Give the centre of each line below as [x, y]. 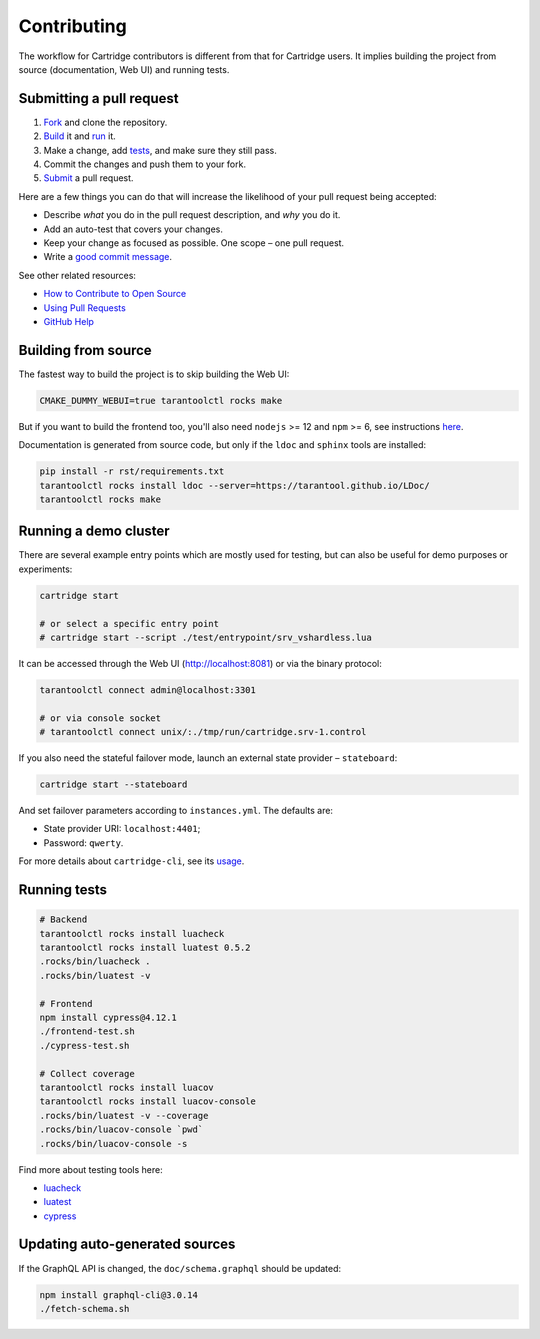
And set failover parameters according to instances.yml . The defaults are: [176, 811]
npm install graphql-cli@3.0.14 [119, 1294]
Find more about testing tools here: [91, 1169]
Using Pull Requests [85, 307]
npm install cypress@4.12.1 [108, 1017]
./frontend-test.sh [87, 1031]
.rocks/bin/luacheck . [95, 961]
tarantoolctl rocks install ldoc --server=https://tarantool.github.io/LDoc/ [234, 485]
